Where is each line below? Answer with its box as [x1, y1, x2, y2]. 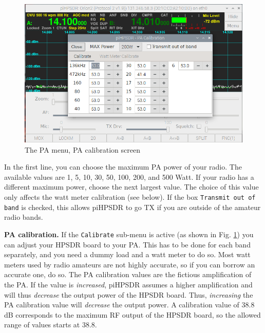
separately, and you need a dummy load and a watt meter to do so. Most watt [4, 249, 251, 260]
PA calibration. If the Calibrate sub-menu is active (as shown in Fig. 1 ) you [4, 228, 254, 239]
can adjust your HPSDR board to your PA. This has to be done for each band [4, 239, 251, 249]
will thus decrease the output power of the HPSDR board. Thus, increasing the [4, 289, 253, 300]
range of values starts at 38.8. [4, 319, 97, 330]
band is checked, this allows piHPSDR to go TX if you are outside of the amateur [4, 201, 261, 212]
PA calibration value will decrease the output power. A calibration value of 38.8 [4, 299, 255, 310]
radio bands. [4, 212, 43, 222]
